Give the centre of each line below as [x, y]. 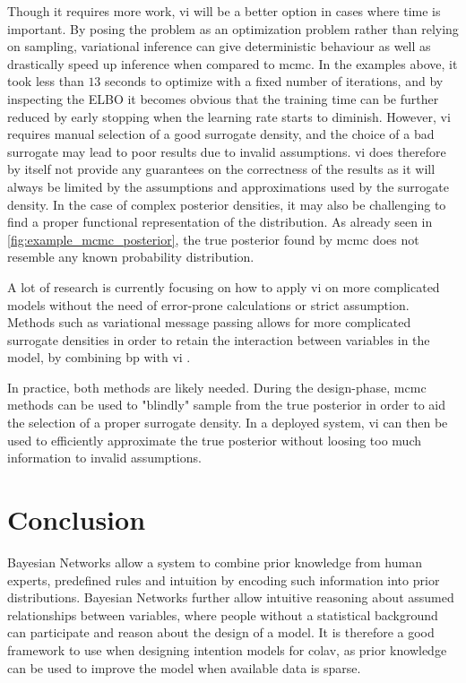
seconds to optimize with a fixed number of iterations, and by [274, 81]
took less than [46, 81]
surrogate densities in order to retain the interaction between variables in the [219, 339]
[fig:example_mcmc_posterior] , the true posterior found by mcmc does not [213, 239]
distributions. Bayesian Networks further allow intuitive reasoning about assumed [231, 597]
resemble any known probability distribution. [131, 257]
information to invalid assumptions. [104, 458]
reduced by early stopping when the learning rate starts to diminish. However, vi [229, 116]
